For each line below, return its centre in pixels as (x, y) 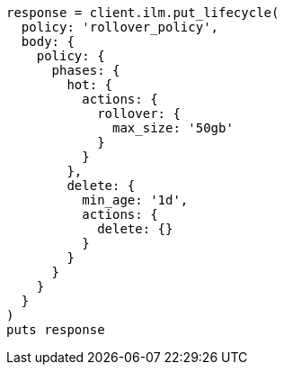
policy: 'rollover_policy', (120, 27)
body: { (48, 41)
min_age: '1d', (135, 200)
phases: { (86, 70)
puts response (56, 330)
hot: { (90, 85)
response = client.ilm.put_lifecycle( (143, 13)
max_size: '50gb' (173, 128)
